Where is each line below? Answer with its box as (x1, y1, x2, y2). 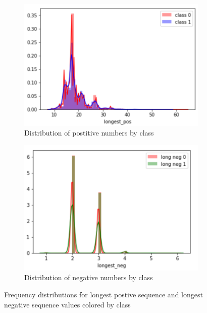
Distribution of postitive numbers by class (24, 127, 154, 138)
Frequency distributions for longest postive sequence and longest (4, 289, 203, 299)
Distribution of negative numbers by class (24, 272, 153, 283)
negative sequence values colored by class (4, 299, 131, 309)
